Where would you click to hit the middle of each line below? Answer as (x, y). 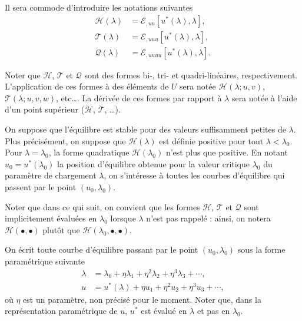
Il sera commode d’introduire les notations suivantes (99, 7)
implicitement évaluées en (51, 218)
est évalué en (164, 311)
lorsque (123, 218)
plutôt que (61, 229)
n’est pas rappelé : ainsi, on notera (208, 218)
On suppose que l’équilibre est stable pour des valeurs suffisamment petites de (145, 129)
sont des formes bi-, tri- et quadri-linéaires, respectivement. (191, 75)
